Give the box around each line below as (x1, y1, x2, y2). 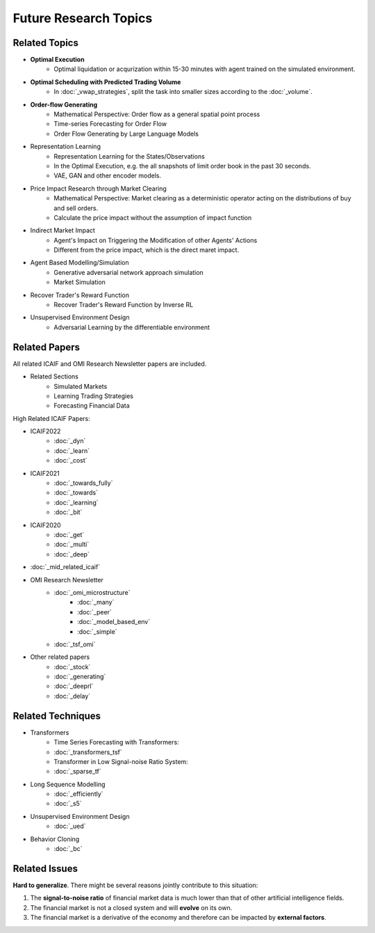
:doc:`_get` (53, 530, 85, 539)
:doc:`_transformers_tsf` (53, 748, 122, 756)
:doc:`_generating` (53, 672, 106, 681)
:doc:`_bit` (53, 508, 83, 516)
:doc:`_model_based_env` (77, 618, 151, 626)
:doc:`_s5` (53, 799, 83, 808)
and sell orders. (53, 204, 99, 212)
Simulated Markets (53, 382, 108, 390)
